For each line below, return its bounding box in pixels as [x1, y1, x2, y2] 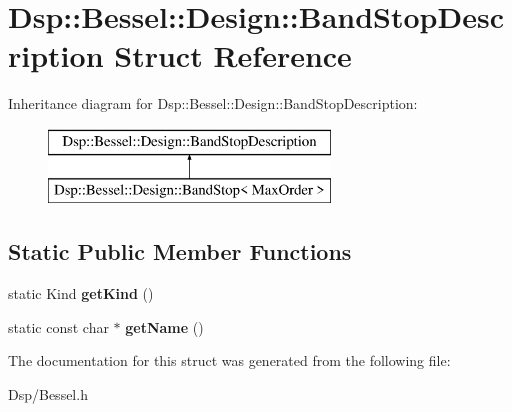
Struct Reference [114, 35, 352, 76]
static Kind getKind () [8, 283, 154, 304]
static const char [8, 316, 109, 337]
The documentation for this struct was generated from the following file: [8, 350, 451, 371]
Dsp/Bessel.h [8, 384, 88, 405]
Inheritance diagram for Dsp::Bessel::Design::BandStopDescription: [8, 93, 418, 114]
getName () [125, 316, 204, 337]
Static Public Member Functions [8, 236, 352, 267]
